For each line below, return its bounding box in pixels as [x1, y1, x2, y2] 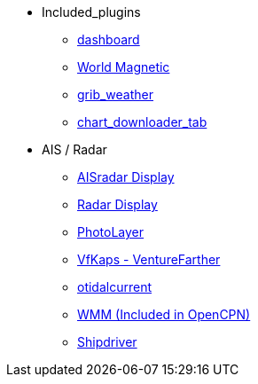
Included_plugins [42, 4, 141, 20]
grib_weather [77, 87, 153, 102]
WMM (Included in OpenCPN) [77, 307, 251, 322]
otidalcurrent [77, 279, 152, 294]
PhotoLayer [77, 224, 145, 239]
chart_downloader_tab [77, 114, 207, 129]
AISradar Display [77, 169, 175, 184]
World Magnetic [77, 59, 170, 74]
